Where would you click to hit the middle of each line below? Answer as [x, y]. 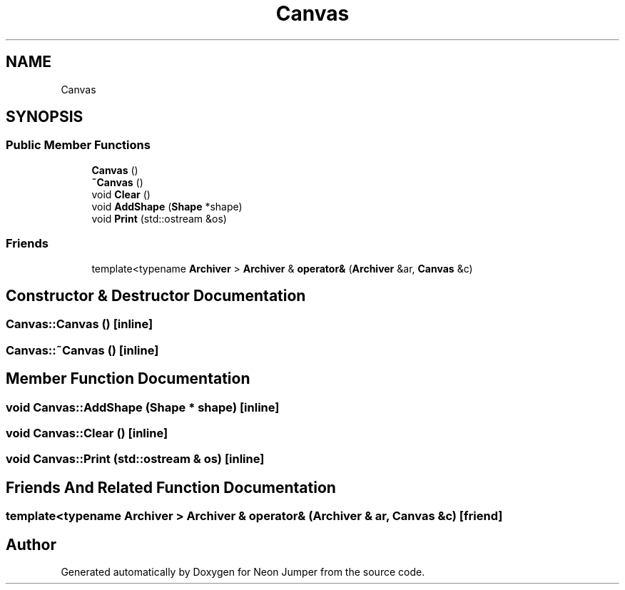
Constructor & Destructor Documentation [156, 295]
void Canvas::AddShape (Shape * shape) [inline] [143, 407]
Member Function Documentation [128, 379]
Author [31, 544]
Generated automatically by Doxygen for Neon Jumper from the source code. [243, 572]
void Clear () [121, 194]
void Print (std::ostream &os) [159, 218]
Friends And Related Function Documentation [171, 487]
